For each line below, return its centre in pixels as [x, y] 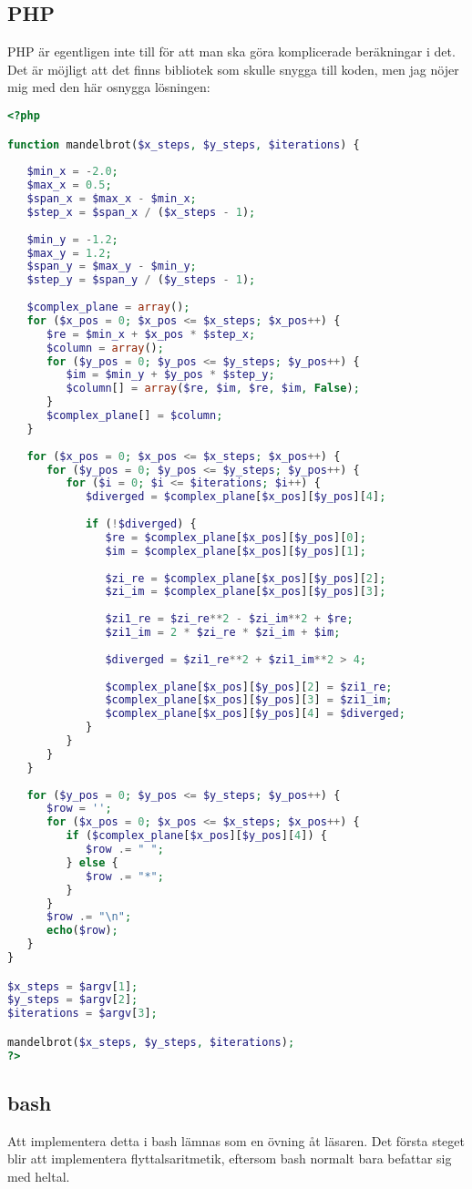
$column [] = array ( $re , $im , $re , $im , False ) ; [213, 389]
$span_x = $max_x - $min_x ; [112, 199]
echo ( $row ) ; [82, 931]
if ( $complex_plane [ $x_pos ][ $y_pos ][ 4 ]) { [196, 836]
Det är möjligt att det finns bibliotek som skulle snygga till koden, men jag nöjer [233, 69]
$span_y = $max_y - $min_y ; [112, 266]
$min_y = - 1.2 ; [72, 239]
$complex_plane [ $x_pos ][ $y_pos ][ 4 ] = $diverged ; [255, 714]
